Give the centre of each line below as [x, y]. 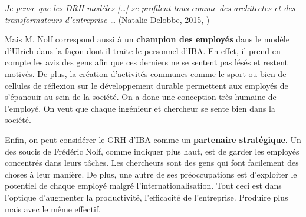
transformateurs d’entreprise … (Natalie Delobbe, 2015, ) [107, 19]
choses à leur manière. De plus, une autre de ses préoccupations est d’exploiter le [151, 174]
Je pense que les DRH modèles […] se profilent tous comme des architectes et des [150, 8]
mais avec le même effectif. [53, 208]
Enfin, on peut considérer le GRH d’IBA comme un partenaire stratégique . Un [153, 139]
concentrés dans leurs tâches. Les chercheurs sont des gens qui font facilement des [152, 163]
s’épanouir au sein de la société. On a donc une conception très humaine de [141, 97]
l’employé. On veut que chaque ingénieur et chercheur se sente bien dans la [140, 108]
